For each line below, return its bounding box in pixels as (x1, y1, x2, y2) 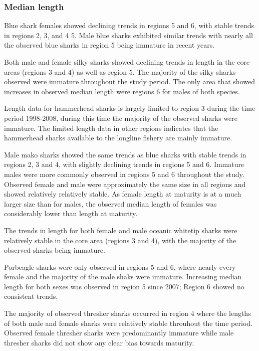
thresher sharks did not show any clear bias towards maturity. (4, 337, 194, 347)
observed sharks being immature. (4, 245, 105, 255)
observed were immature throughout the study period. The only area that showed (4, 76, 255, 87)
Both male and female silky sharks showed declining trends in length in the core (4, 57, 250, 67)
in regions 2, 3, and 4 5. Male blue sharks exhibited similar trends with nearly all (4, 30, 253, 40)
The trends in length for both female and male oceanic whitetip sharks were (4, 225, 237, 235)
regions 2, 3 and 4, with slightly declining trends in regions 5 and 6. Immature (4, 159, 244, 169)
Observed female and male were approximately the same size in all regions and (4, 179, 246, 189)
